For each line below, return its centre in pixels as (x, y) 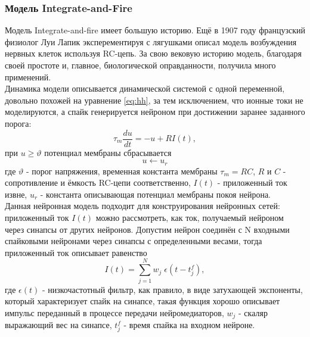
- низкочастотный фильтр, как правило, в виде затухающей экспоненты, (172, 289)
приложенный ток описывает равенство (76, 252)
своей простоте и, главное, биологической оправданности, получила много (140, 65)
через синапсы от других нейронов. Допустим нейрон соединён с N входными (147, 229)
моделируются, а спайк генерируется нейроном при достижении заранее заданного (155, 112)
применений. (28, 77)
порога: (18, 123)
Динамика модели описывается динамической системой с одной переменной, (145, 88)
